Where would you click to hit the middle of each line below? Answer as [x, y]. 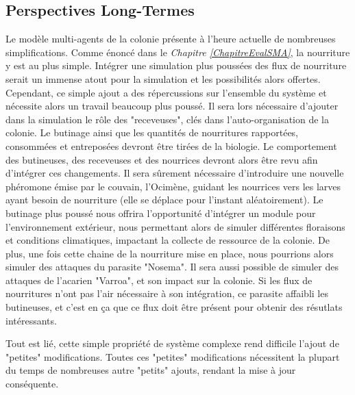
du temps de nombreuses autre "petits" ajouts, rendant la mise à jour [151, 370]
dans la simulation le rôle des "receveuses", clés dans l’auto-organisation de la [167, 119]
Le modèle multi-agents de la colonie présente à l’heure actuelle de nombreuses [171, 39]
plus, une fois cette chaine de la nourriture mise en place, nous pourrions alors [170, 253]
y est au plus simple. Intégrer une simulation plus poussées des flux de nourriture [176, 65]
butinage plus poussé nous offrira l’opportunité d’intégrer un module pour [161, 213]
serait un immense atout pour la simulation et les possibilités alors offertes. [163, 78]
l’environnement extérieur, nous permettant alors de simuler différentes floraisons [175, 226]
